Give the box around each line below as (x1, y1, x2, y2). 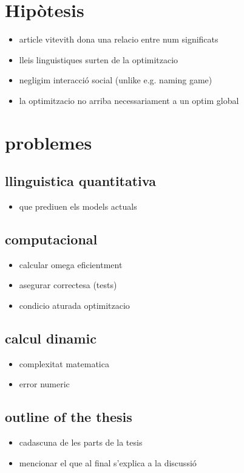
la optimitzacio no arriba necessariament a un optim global (19, 94, 239, 106)
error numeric (19, 378, 70, 390)
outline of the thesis (5, 407, 132, 426)
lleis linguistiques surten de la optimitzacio (19, 53, 178, 66)
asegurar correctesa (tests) (19, 278, 117, 291)
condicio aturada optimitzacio (19, 299, 130, 312)
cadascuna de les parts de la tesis (19, 436, 143, 449)
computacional (5, 230, 98, 249)
